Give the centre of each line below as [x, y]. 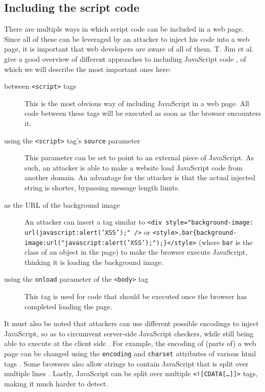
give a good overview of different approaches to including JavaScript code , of [125, 58]
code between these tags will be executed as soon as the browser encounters [143, 113]
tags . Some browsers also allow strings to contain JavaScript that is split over [126, 363]
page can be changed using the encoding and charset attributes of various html [130, 353]
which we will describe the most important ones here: [88, 69]
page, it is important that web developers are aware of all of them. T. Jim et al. [129, 49]
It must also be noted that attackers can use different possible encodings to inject [131, 323]
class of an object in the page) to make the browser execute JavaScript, [136, 252]
